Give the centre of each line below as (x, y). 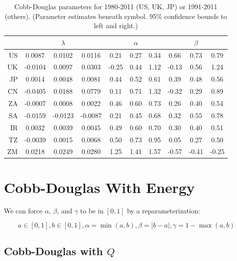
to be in (92, 210)
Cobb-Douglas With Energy (100, 187)
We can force (23, 210)
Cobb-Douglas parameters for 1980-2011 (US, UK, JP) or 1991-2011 (116, 6)
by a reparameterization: (164, 210)
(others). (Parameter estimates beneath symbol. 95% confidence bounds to (116, 16)
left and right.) (116, 26)
